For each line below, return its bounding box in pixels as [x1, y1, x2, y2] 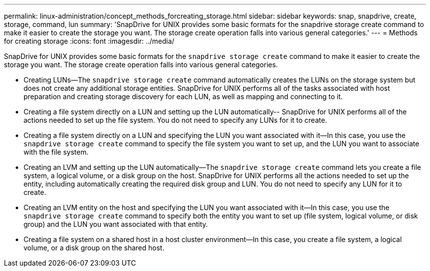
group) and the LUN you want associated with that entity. [24, 220, 208, 228]
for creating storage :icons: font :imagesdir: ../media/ [4, 37, 175, 45]
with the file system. [24, 148, 89, 156]
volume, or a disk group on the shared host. [24, 244, 164, 252]
